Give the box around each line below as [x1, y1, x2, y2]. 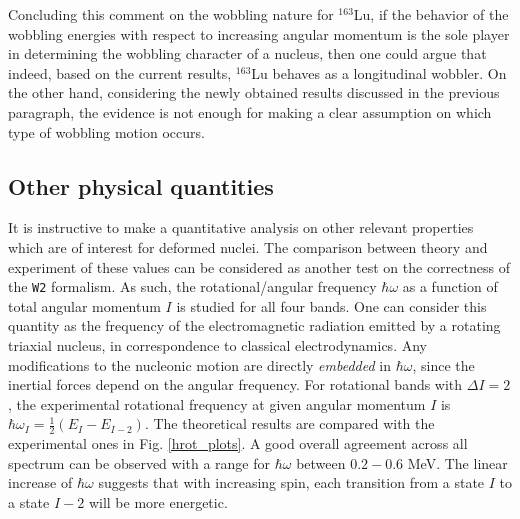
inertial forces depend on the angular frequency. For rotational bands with [8, 374, 463, 395]
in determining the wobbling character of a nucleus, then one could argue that [8, 43, 487, 64]
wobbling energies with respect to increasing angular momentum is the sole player [8, 23, 510, 44]
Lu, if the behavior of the [353, 4, 509, 24]
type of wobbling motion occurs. [8, 121, 205, 142]
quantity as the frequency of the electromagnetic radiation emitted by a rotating [8, 315, 501, 336]
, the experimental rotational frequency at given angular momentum [8, 393, 426, 414]
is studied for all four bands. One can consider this [176, 295, 487, 316]
